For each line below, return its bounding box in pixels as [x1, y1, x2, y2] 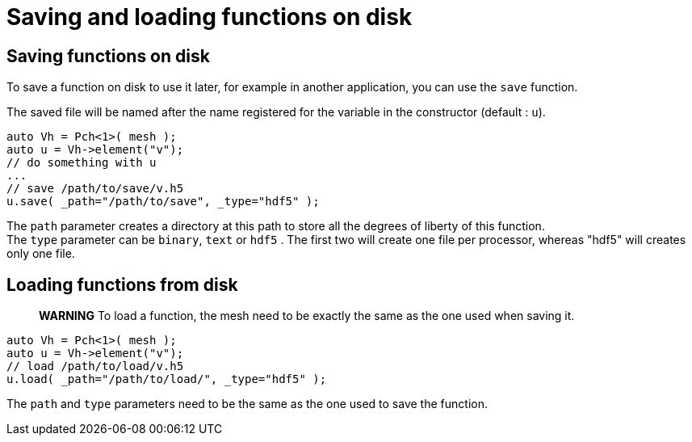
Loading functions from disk [6, 274, 238, 295]
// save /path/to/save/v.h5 [6, 182, 184, 196]
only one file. [6, 246, 75, 261]
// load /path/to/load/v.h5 [6, 360, 184, 373]
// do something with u [6, 156, 157, 170]
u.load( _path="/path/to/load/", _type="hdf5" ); [6, 373, 327, 386]
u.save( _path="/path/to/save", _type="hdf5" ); [6, 195, 320, 208]
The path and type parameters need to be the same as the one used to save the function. [6, 397, 488, 411]
